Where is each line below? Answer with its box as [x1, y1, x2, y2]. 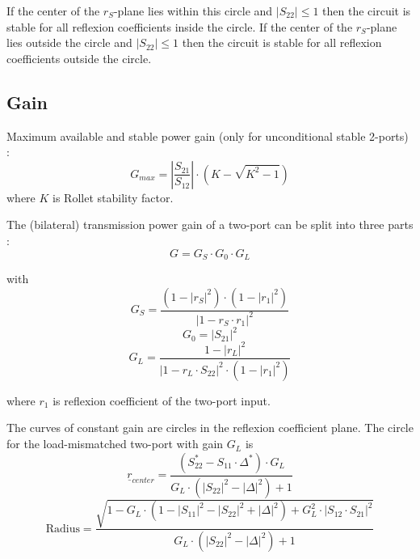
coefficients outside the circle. [6, 49, 152, 66]
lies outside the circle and [6, 34, 132, 51]
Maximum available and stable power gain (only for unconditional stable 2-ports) [6, 127, 409, 144]
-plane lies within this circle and [113, 2, 273, 19]
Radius [45, 523, 80, 535]
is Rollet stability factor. [52, 188, 174, 205]
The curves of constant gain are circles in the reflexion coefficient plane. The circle [6, 419, 414, 436]
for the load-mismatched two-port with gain [6, 435, 224, 452]
